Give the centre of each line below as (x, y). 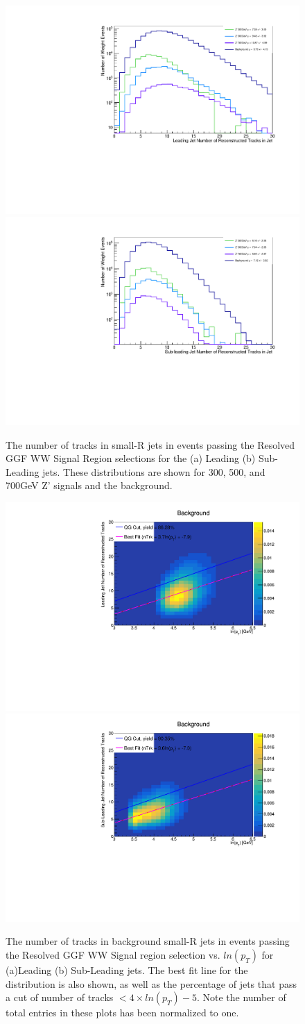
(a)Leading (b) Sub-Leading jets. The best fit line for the (127, 969)
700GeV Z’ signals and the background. (89, 485)
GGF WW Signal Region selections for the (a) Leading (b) (131, 458)
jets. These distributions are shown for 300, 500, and (154, 471)
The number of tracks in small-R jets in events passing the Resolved (150, 444)
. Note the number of (241, 997)
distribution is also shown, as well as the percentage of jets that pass (151, 983)
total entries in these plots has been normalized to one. (122, 1013)
